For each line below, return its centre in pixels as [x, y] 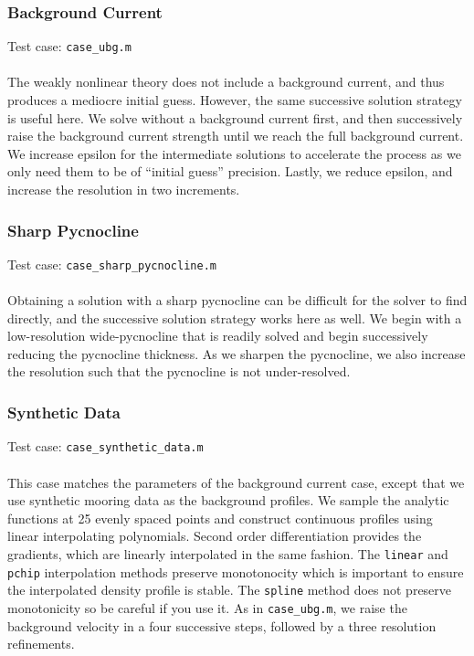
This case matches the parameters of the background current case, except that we [236, 482]
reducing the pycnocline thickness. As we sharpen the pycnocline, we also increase [237, 353]
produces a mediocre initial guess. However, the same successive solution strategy [235, 100]
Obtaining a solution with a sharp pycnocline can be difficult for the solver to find [237, 300]
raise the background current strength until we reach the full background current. [236, 136]
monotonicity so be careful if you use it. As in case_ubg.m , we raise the [207, 607]
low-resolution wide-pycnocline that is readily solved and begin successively [218, 336]
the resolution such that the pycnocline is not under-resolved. [179, 371]
